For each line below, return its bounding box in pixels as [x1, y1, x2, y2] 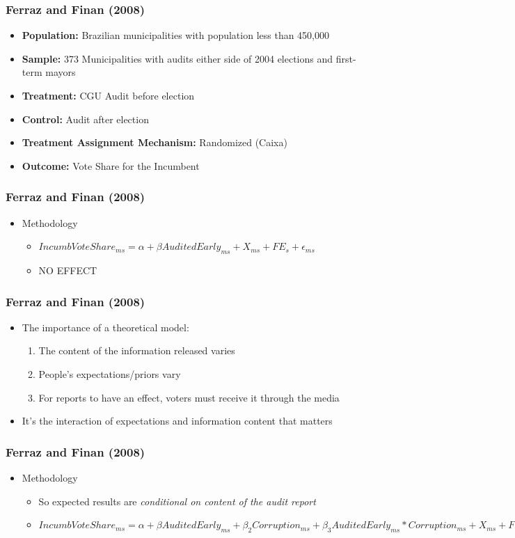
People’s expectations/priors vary [38, 366, 181, 381]
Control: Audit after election [22, 111, 149, 126]
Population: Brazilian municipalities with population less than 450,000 [22, 28, 329, 42]
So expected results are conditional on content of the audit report [38, 493, 316, 508]
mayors [45, 65, 76, 79]
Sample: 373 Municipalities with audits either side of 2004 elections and [22, 51, 333, 65]
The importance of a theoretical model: [22, 319, 189, 334]
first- [335, 51, 356, 65]
